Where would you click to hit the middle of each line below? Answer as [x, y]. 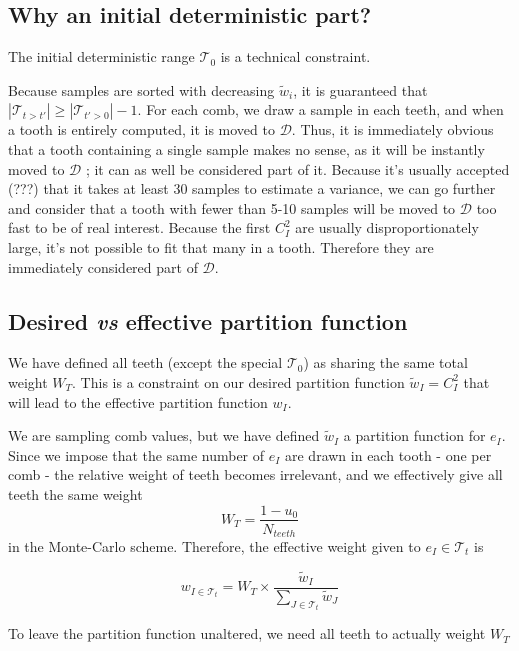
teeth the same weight [75, 493]
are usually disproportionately [387, 227]
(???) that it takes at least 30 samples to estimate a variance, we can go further [252, 188]
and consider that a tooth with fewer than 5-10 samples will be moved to [232, 207]
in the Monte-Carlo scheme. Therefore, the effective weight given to [214, 546]
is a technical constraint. [295, 56]
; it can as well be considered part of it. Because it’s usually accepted [297, 168]
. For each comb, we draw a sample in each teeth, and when [320, 109]
